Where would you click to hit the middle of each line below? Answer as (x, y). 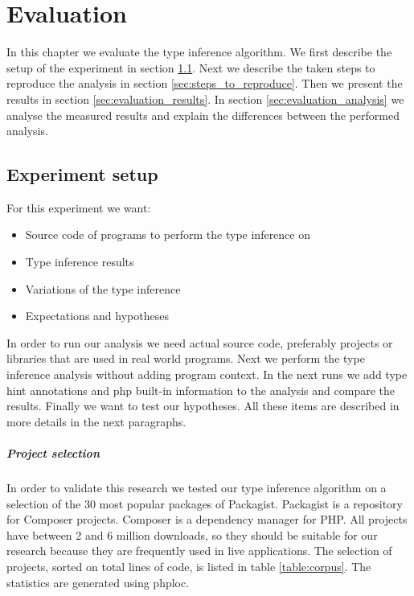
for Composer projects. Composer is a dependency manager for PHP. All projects (207, 519)
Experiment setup (82, 174)
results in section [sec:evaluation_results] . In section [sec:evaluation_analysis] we (205, 99)
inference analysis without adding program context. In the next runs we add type (207, 374)
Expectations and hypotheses (97, 316)
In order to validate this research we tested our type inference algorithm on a (197, 487)
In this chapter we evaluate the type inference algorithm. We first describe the (199, 52)
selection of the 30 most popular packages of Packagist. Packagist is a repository (205, 503)
